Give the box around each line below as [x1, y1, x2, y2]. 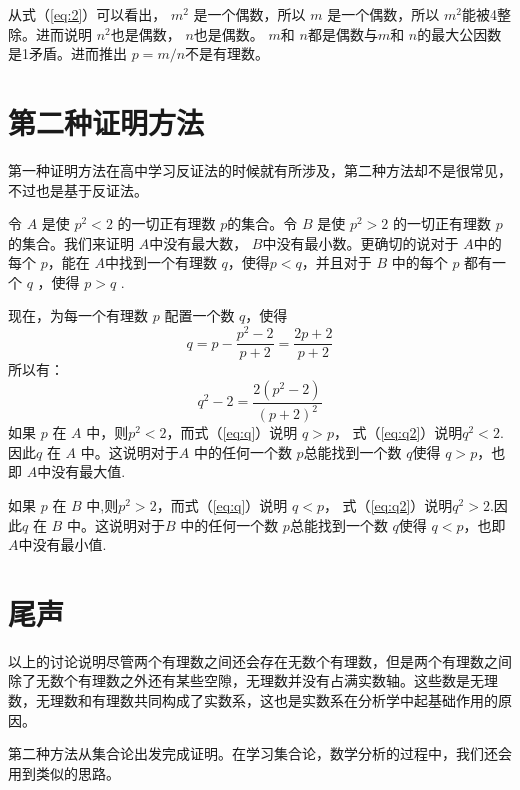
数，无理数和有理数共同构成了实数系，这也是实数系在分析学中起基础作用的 [8, 690, 498, 711]
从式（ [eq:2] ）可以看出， [8, 4, 167, 24]
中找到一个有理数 [104, 252, 217, 273]
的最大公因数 [417, 23, 502, 44]
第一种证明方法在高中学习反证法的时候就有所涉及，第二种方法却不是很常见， [8, 159, 512, 180]
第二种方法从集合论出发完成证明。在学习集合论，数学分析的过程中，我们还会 [8, 743, 512, 764]
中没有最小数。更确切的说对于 [262, 232, 459, 253]
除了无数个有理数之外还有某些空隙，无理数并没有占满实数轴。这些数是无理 [8, 670, 498, 691]
